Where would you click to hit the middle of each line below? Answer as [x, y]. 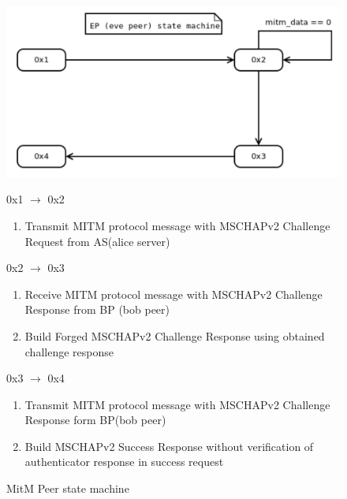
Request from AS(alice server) [97, 241]
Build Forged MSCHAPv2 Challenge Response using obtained [175, 335]
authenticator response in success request [124, 462]
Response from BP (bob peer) [97, 309]
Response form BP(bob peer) [95, 420]
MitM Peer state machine [68, 488]
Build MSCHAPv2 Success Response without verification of [169, 446]
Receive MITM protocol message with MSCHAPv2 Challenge [173, 294]
